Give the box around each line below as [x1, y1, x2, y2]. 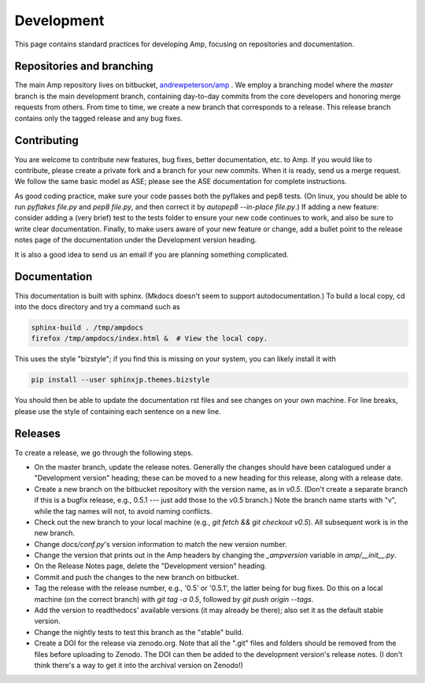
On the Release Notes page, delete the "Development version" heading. [34, 561, 267, 570]
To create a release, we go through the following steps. [14, 448, 194, 457]
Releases [14, 427, 61, 441]
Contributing [14, 134, 79, 147]
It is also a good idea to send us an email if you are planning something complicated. [14, 249, 289, 259]
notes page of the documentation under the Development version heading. [14, 235, 257, 245]
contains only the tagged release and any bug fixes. [14, 113, 183, 123]
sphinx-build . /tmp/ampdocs [31, 323, 144, 332]
